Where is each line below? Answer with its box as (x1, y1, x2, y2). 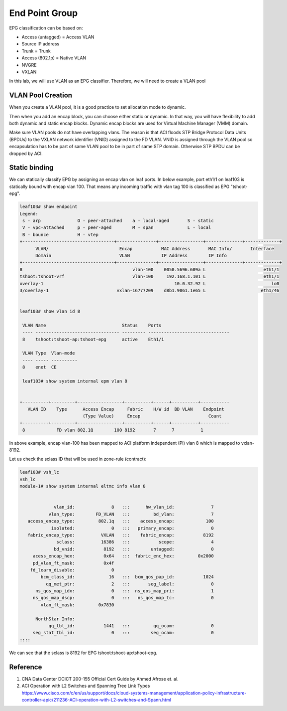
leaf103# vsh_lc (19, 469, 60, 475)
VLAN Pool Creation (9, 91, 72, 100)
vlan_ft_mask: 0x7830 (40, 602, 114, 608)
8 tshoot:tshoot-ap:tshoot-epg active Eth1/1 (22, 337, 164, 342)
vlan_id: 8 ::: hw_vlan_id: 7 (54, 504, 214, 510)
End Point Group (9, 7, 78, 18)
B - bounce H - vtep (22, 232, 99, 237)
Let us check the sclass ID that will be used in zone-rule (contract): (9, 456, 147, 462)
